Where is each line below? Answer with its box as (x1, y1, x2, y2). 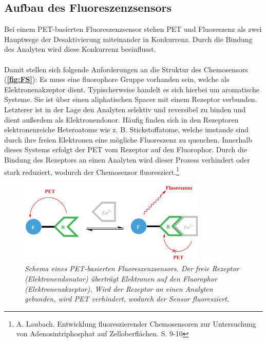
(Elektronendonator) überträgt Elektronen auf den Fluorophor (25, 273, 218, 284)
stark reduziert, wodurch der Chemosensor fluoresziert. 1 (4, 165, 179, 177)
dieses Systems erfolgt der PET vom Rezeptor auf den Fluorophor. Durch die (4, 144, 247, 155)
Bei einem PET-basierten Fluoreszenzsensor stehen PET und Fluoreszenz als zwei (4, 24, 262, 34)
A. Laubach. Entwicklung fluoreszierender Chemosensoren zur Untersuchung (16, 318, 256, 329)
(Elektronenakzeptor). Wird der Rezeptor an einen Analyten (25, 283, 213, 294)
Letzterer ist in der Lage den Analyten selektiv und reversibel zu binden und (4, 104, 246, 114)
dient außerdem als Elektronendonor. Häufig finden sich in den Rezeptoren (4, 114, 239, 125)
